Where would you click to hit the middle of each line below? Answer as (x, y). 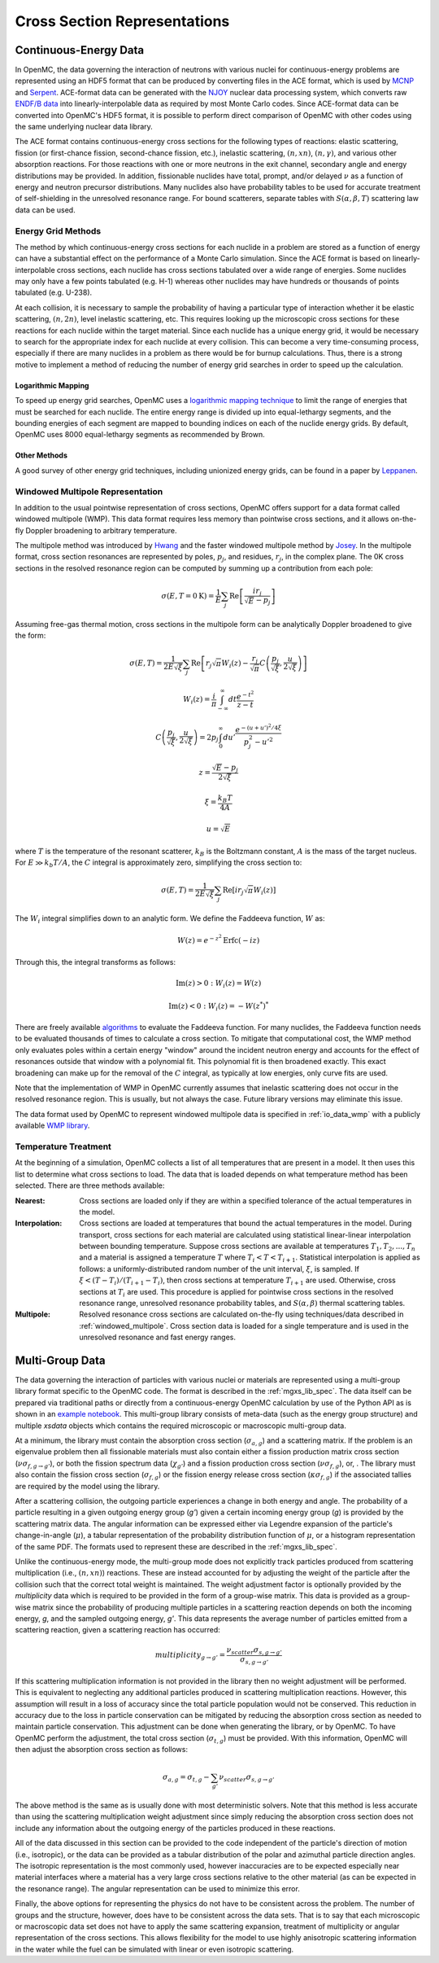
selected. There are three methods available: (90, 1185)
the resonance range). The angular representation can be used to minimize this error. (157, 1888)
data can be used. (46, 210)
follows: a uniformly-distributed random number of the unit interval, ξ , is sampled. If (219, 1269)
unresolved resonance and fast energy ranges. (157, 1337)
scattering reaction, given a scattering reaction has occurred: (118, 1630)
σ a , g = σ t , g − (187, 1778)
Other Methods (41, 455)
